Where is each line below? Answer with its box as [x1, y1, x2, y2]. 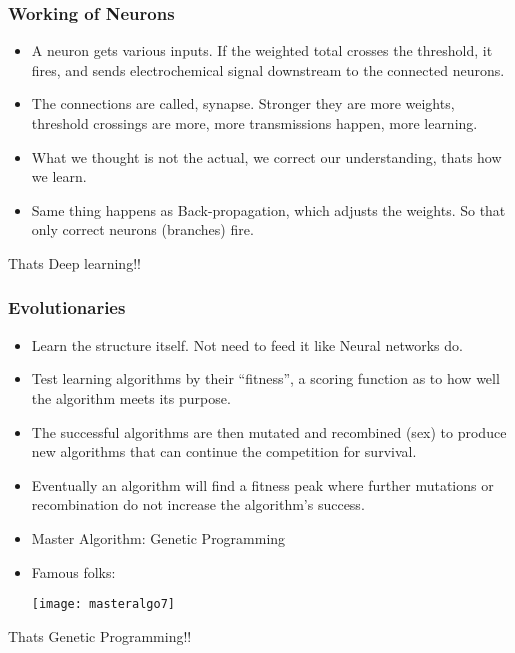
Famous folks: [31, 561, 116, 582]
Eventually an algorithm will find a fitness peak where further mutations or [31, 474, 494, 495]
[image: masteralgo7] [31, 597, 175, 612]
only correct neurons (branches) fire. [31, 219, 254, 240]
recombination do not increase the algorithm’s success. [31, 494, 365, 515]
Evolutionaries [8, 295, 126, 320]
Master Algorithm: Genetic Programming [31, 527, 286, 548]
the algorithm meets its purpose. [31, 387, 231, 408]
